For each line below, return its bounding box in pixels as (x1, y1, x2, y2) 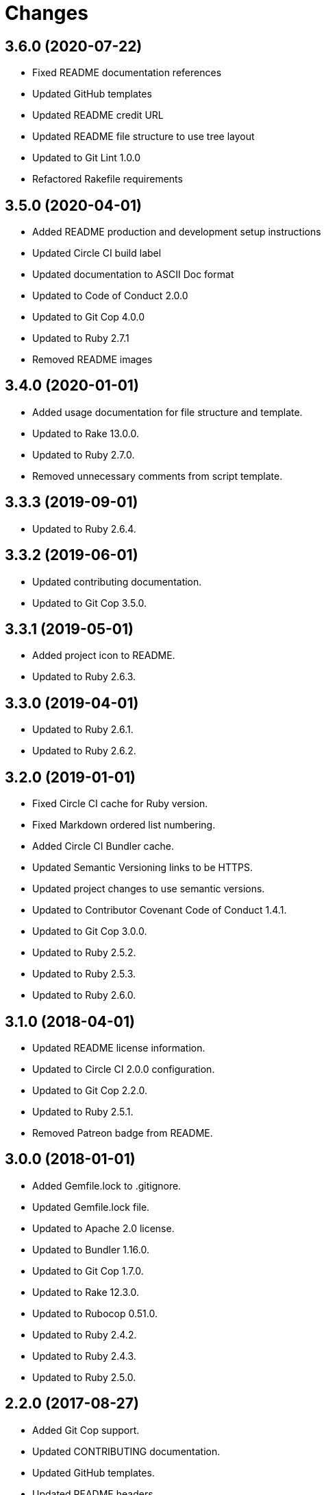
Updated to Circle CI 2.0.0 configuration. (32, 1063, 215, 1075)
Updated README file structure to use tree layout (32, 130, 255, 143)
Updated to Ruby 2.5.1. (32, 1105, 134, 1117)
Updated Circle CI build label (32, 247, 162, 259)
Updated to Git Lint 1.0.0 (32, 152, 141, 164)
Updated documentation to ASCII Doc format (32, 268, 234, 281)
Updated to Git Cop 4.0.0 (32, 311, 145, 323)
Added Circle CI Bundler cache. (32, 840, 175, 853)
